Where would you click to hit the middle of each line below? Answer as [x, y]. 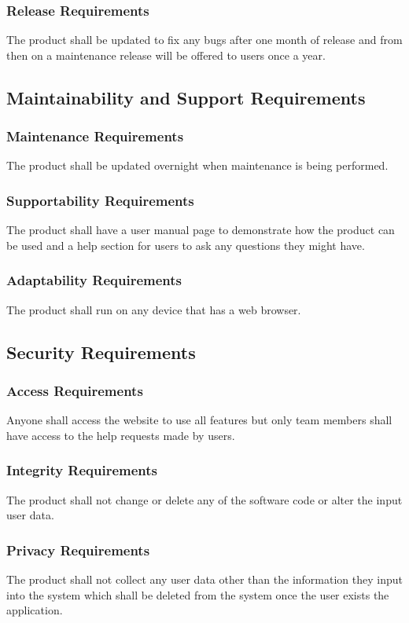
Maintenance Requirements [95, 136]
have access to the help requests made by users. [121, 435]
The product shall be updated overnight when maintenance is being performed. [197, 165]
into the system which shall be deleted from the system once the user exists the [198, 594]
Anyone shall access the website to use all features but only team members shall [199, 420]
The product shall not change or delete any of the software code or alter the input [204, 499]
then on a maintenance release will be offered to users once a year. [166, 55]
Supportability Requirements [100, 200]
